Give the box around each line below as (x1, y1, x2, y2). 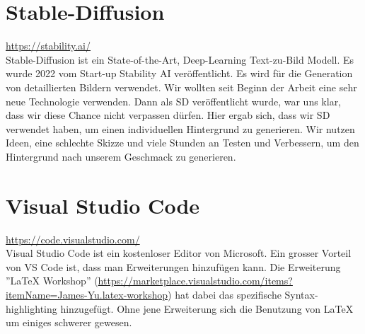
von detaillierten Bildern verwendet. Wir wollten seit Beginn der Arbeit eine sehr (6, 79, 357, 94)
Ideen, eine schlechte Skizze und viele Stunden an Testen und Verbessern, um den (6, 135, 359, 150)
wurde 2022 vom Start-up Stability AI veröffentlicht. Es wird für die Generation (6, 66, 353, 81)
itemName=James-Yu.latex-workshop (6, 287, 168, 301)
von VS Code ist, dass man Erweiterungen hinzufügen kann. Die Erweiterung (6, 259, 341, 274)
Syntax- (284, 287, 318, 301)
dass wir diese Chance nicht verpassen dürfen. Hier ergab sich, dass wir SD (6, 108, 330, 122)
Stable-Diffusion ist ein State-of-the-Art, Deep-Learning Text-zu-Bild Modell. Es (6, 52, 354, 67)
